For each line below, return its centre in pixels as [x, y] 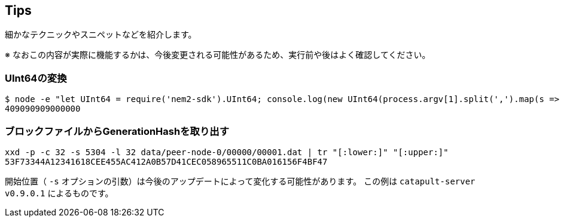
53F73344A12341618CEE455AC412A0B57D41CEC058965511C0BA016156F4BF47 [166, 161]
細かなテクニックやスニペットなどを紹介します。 [101, 35]
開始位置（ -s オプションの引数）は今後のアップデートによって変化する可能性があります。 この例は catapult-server [240, 181]
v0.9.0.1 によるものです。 [59, 193]
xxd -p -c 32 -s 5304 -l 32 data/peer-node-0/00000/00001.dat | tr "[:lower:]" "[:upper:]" [227, 152]
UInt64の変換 [36, 78]
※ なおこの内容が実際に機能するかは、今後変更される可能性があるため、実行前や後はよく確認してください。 [218, 55]
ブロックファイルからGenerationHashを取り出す [117, 131]
